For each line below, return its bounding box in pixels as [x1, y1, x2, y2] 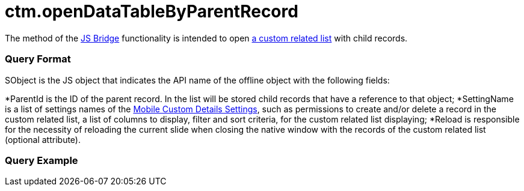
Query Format [5, 53, 71, 65]
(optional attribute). [5, 134, 81, 145]
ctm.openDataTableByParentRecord [5, 1, 298, 22]
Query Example [5, 154, 78, 166]
